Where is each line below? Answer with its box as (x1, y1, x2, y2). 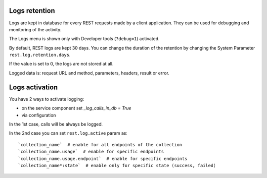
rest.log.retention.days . (9, 52, 71, 58)
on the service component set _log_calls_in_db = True (21, 105, 132, 111)
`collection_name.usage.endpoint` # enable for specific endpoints (18, 156, 187, 161)
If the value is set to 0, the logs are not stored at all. (9, 61, 114, 67)
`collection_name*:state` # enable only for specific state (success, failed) (18, 163, 216, 168)
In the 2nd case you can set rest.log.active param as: (9, 130, 128, 136)
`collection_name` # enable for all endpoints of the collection (18, 142, 182, 147)
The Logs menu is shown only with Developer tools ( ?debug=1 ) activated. (9, 36, 160, 42)
